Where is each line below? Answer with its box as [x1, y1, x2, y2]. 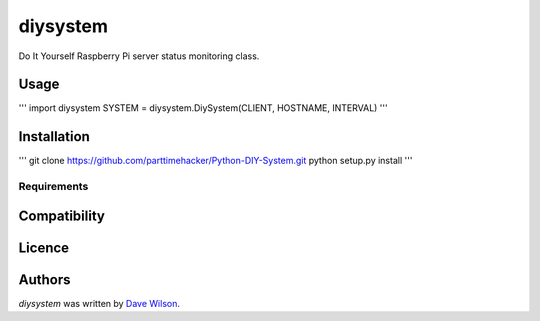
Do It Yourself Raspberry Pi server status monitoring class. [18, 50, 260, 62]
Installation [18, 128, 90, 145]
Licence [18, 239, 70, 256]
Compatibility [18, 207, 105, 224]
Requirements [18, 180, 89, 194]
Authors [18, 271, 71, 288]
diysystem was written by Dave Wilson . [18, 297, 180, 309]
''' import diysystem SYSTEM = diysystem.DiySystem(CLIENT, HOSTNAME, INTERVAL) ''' [18, 102, 389, 114]
